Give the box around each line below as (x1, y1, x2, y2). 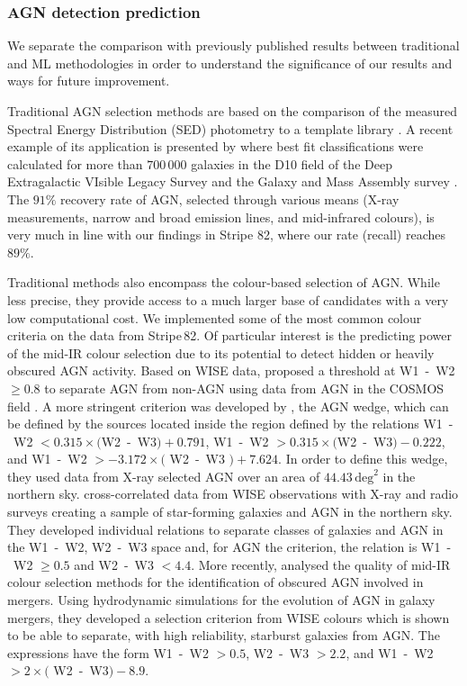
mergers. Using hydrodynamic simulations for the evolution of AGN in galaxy (7, 591, 436, 609)
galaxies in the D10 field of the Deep (191, 154, 392, 173)
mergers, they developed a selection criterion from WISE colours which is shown (7, 608, 450, 627)
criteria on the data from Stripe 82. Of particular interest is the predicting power (7, 326, 453, 345)
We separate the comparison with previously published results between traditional (7, 36, 460, 55)
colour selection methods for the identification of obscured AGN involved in (7, 573, 424, 591)
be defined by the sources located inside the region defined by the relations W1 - (7, 414, 454, 433)
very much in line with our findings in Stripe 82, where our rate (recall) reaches (7, 225, 445, 244)
